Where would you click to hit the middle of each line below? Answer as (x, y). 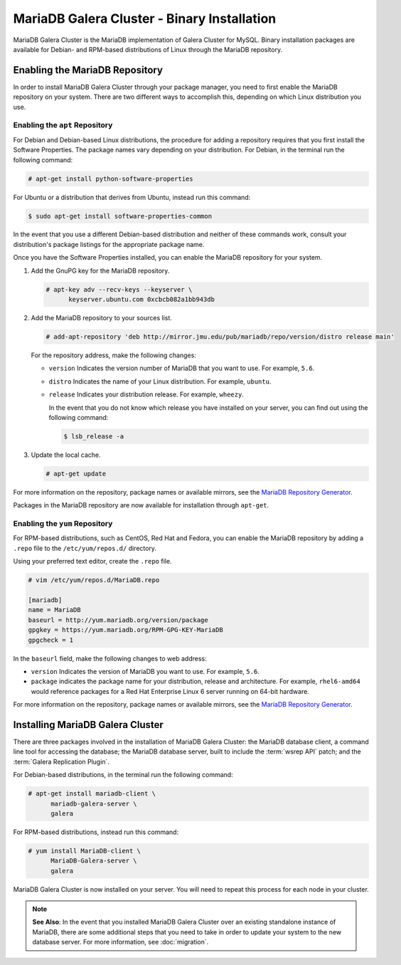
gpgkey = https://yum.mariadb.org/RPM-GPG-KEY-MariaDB (125, 630)
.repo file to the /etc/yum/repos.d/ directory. (85, 548)
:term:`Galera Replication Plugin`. (62, 761)
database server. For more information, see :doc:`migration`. (121, 942)
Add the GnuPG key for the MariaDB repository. (100, 270)
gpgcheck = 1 (51, 640)
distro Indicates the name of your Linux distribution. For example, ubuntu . (160, 381)
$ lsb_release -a (94, 436)
